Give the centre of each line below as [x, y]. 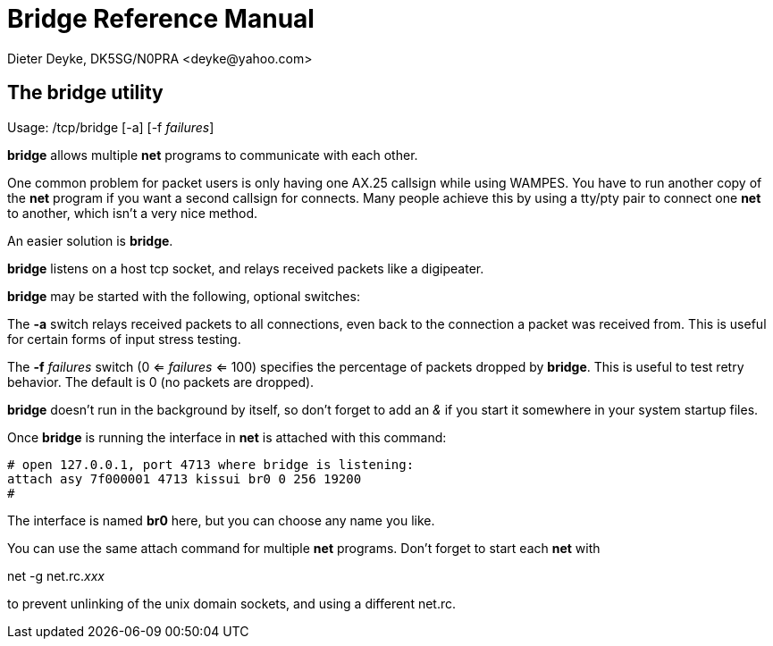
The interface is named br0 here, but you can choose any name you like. [221, 520]
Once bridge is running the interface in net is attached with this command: [227, 437]
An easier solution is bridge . [90, 240]
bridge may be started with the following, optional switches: [184, 296]
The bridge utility [85, 93]
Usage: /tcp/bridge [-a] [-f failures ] [111, 127]
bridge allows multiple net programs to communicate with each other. [213, 155]
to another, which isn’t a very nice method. [133, 213]
